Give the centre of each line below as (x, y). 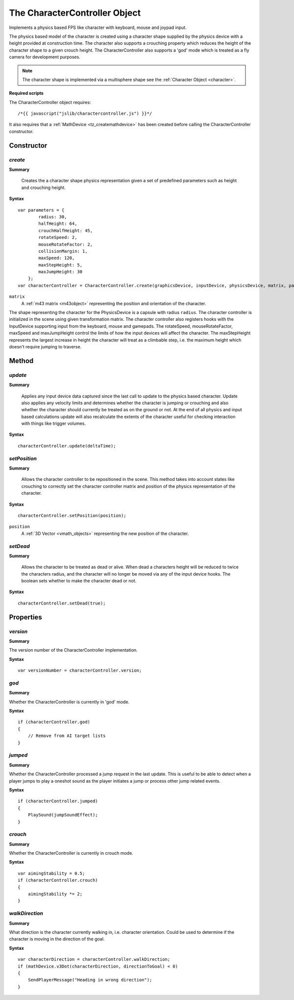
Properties (25, 617)
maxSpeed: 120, (57, 258)
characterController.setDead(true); (62, 603)
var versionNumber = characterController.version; (80, 671)
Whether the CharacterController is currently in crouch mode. (71, 853)
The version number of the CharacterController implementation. (73, 650)
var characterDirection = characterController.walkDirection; (94, 960)
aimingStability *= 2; (55, 894)
